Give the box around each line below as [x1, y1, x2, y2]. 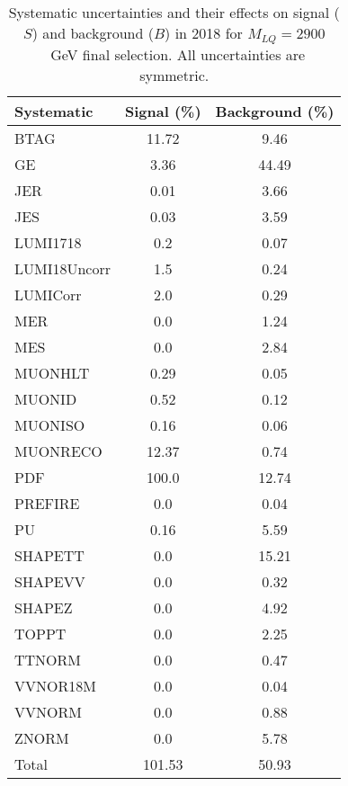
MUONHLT [14, 362, 90, 383]
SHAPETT [14, 544, 85, 566]
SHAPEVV [14, 570, 85, 592]
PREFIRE [14, 492, 80, 514]
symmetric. [139, 64, 210, 85]
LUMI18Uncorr [14, 257, 111, 279]
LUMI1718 [14, 231, 82, 253]
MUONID [14, 388, 77, 409]
